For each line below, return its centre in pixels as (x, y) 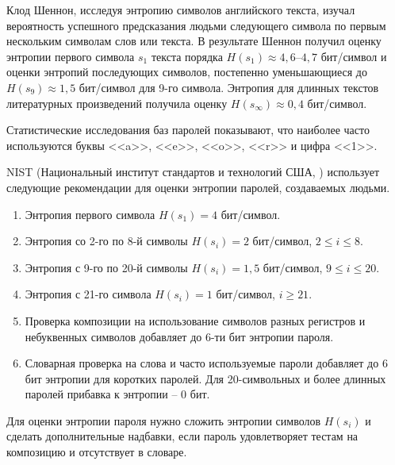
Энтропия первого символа (90, 214)
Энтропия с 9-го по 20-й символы (106, 267)
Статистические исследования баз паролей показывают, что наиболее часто (188, 130)
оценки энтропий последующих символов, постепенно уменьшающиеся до (187, 72)
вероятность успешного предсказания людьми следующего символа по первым (196, 25)
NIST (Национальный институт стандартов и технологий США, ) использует (193, 172)
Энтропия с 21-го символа (88, 294)
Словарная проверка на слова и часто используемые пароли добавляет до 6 (206, 363)
